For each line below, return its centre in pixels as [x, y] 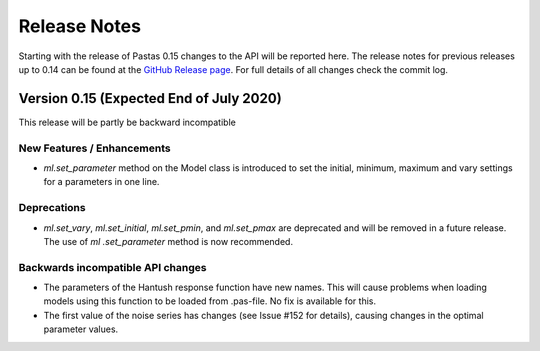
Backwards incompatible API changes [112, 267]
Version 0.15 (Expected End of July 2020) [150, 98]
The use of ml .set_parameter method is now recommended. [168, 241]
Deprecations [52, 208]
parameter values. [81, 329]
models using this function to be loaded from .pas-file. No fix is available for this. [210, 301]
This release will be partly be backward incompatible [127, 122]
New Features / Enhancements [95, 148]
